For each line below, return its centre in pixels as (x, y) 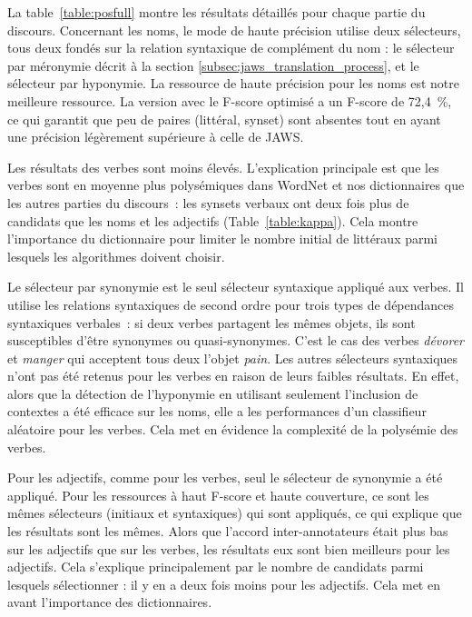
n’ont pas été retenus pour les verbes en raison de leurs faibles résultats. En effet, (233, 376)
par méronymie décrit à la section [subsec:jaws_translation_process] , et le (213, 65)
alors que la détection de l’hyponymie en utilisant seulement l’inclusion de (213, 393)
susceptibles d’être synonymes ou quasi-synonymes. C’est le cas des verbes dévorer (236, 340)
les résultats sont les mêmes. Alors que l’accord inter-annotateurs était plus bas (228, 531)
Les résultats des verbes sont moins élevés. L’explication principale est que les (223, 167)
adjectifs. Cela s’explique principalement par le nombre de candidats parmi (216, 567)
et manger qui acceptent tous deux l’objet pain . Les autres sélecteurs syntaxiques (233, 358)
